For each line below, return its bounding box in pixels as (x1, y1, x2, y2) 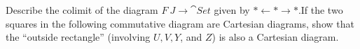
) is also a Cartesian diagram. (212, 30, 339, 44)
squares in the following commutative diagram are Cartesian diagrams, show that (6, 16, 354, 30)
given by (214, 3, 250, 17)
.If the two (298, 3, 343, 17)
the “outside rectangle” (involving (6, 30, 151, 44)
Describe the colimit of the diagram (6, 3, 158, 17)
